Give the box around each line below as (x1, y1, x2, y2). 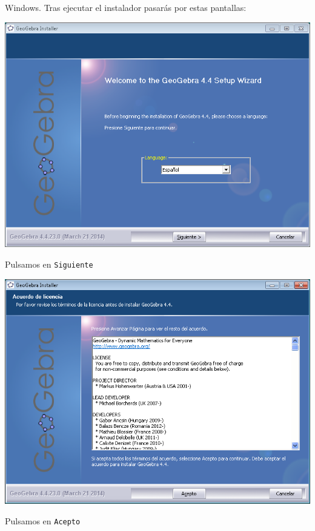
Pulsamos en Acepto (5, 514, 81, 527)
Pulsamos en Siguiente (5, 257, 93, 270)
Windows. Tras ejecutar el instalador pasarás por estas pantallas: (5, 1, 247, 13)
